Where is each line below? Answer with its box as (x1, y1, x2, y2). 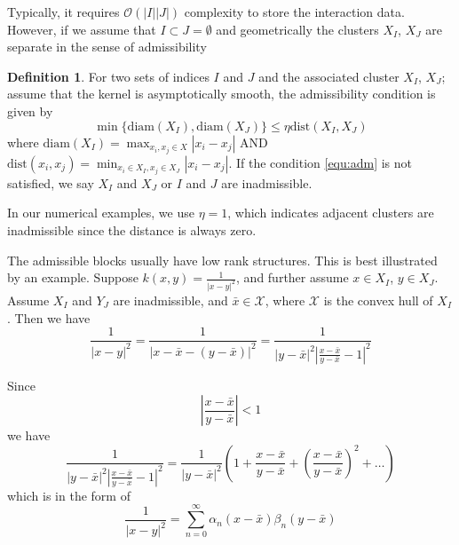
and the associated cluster (258, 67, 400, 85)
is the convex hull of (323, 291, 433, 309)
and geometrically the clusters (216, 20, 379, 38)
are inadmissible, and (113, 291, 228, 309)
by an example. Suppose (7, 268, 138, 287)
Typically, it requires (7, 3, 120, 20)
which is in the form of (7, 486, 131, 504)
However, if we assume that (7, 20, 156, 38)
